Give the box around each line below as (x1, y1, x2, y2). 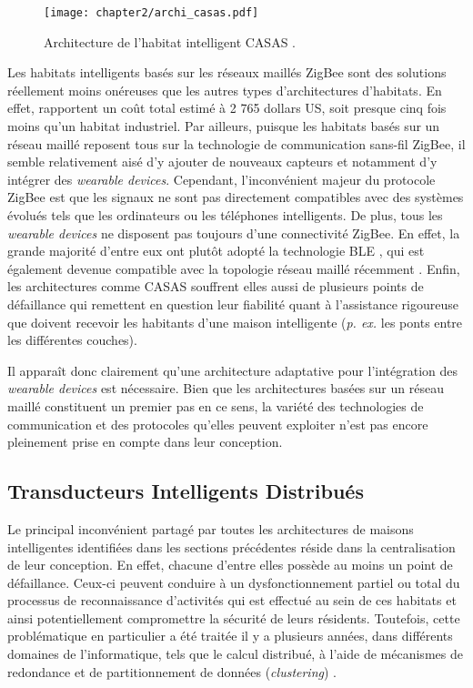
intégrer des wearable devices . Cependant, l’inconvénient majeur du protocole (7, 169, 436, 188)
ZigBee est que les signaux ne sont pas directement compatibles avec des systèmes (7, 187, 464, 207)
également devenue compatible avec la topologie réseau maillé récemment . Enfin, (7, 258, 460, 278)
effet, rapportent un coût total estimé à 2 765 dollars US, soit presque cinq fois (7, 98, 447, 117)
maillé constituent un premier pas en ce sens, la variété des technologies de (7, 396, 424, 415)
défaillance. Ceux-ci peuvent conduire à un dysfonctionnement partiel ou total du (7, 572, 460, 592)
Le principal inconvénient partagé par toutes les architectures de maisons (7, 519, 414, 538)
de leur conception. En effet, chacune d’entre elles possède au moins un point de (7, 555, 453, 574)
